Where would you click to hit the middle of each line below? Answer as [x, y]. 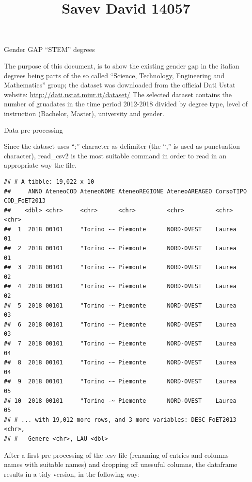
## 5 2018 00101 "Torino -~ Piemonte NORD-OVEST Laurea [120, 305]
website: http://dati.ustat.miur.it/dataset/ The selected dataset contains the [118, 94]
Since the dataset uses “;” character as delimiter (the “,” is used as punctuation [122, 146]
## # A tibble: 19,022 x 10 [49, 181]
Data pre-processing [33, 129]
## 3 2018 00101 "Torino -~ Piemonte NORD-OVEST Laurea [120, 267]
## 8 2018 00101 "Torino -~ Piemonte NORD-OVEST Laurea [120, 363]
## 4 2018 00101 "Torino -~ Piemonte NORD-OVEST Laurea [120, 286]
